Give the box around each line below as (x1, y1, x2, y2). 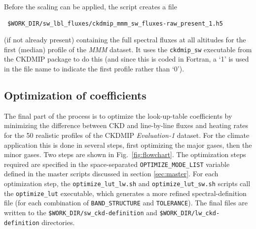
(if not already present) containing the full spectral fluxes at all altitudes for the (4, 34, 246, 45)
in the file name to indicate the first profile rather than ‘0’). (4, 64, 184, 74)
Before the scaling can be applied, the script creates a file (4, 1, 177, 11)
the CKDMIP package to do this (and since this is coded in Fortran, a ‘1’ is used (4, 54, 249, 64)
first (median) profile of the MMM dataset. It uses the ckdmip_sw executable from (4, 44, 252, 54)
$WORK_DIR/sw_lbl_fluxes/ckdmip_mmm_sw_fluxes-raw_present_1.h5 (7, 20, 223, 27)
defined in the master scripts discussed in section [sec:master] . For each (4, 168, 219, 179)
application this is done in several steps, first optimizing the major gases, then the (4, 139, 252, 150)
